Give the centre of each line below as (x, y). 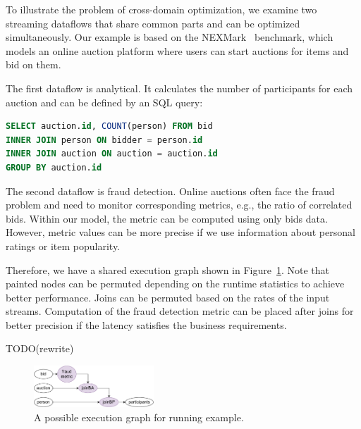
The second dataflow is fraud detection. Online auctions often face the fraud (170, 191)
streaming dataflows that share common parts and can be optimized (153, 23)
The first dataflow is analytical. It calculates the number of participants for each (179, 88)
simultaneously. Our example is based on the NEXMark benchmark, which (170, 37)
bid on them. (33, 64)
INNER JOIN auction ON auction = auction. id (112, 154)
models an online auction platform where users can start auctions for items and (177, 50)
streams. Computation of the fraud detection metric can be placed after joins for (180, 311)
